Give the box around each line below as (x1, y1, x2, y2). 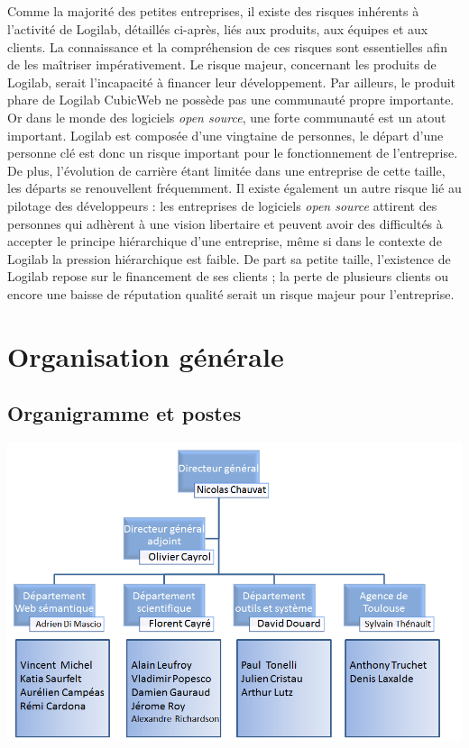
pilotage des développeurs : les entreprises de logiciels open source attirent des (7, 196, 437, 214)
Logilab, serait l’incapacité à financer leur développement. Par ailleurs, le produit (7, 72, 456, 91)
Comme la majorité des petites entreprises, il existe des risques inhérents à (7, 2, 419, 21)
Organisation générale (7, 337, 284, 374)
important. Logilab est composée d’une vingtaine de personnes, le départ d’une (7, 125, 444, 144)
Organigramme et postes (7, 399, 242, 427)
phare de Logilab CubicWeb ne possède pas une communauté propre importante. (7, 90, 455, 109)
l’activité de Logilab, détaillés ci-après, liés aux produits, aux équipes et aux (7, 19, 428, 38)
